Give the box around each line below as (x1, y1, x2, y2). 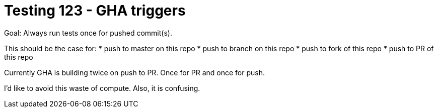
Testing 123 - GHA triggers (4, 2, 186, 19)
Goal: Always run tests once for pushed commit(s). (4, 28, 172, 37)
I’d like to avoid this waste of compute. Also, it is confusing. (4, 83, 200, 92)
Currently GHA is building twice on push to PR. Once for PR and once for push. (4, 68, 265, 77)
